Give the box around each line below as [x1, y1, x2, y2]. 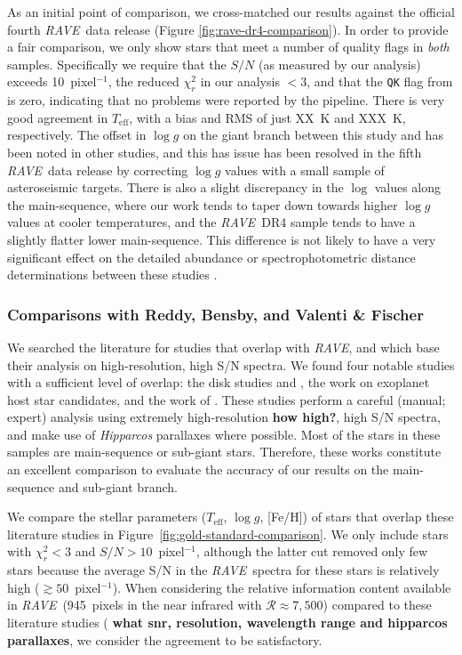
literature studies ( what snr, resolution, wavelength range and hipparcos [7, 613, 448, 632]
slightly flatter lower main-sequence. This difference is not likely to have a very [7, 230, 436, 248]
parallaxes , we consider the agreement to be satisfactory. [7, 630, 323, 649]
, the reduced [108, 72, 179, 91]
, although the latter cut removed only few [195, 542, 428, 561]
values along [374, 178, 442, 197]
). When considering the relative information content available [112, 578, 451, 596]
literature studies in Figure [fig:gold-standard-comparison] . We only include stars [7, 524, 449, 543]
